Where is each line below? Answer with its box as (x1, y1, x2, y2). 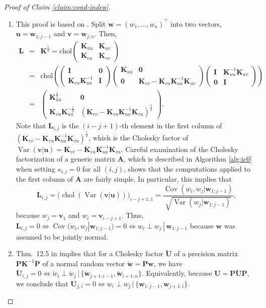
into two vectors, (170, 18, 222, 29)
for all (82, 163, 101, 174)
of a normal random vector (42, 258, 125, 268)
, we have (153, 258, 183, 268)
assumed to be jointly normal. (16, 231, 108, 242)
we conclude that (16, 278, 68, 288)
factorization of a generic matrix (16, 153, 116, 164)
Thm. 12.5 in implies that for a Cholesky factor (16, 248, 163, 259)
